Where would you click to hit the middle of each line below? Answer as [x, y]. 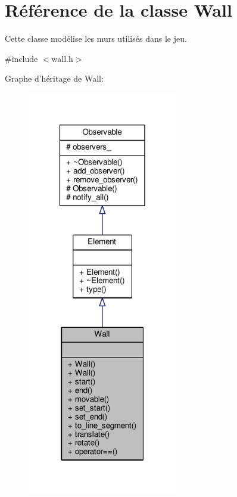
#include [21, 58]
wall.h [62, 58]
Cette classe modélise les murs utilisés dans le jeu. [96, 38]
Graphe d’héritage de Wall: [54, 78]
